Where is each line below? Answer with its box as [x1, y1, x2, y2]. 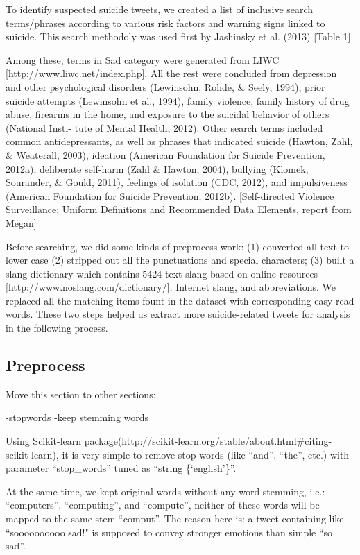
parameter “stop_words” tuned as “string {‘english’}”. [6, 461, 237, 475]
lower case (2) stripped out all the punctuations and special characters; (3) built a [6, 253, 354, 267]
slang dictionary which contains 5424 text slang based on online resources [6, 266, 318, 280]
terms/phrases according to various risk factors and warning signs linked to [6, 15, 325, 30]
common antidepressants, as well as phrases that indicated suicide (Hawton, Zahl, [6, 134, 353, 148]
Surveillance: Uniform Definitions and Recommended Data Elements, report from [6, 202, 352, 216]
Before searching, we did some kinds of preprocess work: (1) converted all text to [6, 239, 350, 253]
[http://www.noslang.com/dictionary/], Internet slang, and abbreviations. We [6, 280, 336, 294]
